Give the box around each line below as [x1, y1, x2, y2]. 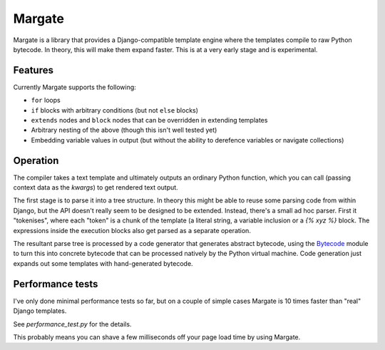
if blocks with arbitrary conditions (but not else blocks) [31, 105, 199, 114]
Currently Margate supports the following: [13, 83, 137, 91]
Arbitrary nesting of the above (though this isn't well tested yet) [31, 125, 217, 135]
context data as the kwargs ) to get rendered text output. [13, 183, 178, 192]
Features [13, 64, 53, 76]
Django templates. [13, 307, 67, 315]
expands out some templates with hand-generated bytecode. [13, 259, 193, 267]
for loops [31, 96, 61, 105]
